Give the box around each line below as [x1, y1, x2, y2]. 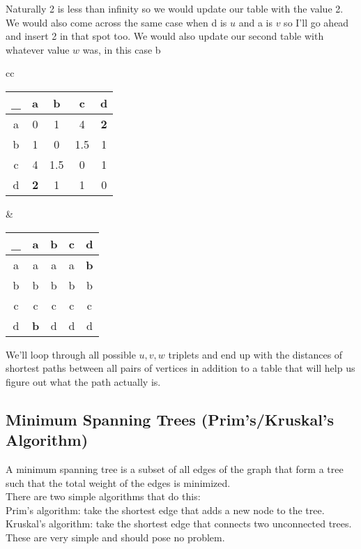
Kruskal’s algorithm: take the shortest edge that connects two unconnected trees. [6, 516, 352, 531]
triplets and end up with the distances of [168, 347, 343, 361]
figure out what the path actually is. [6, 374, 161, 389]
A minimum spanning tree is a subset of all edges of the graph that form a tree [6, 461, 344, 476]
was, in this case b [82, 42, 161, 57]
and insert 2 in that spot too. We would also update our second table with [6, 29, 324, 43]
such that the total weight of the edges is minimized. [6, 475, 231, 490]
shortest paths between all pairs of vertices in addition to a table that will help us [6, 361, 355, 375]
